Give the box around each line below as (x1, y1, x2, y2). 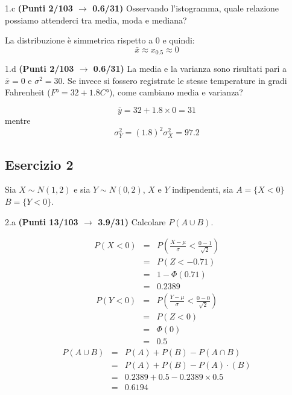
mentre (5, 114, 31, 127)
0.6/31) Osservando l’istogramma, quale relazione (92, 2, 279, 14)
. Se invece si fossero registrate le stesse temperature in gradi (62, 74, 287, 86)
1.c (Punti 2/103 (5, 2, 73, 14)
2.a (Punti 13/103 (5, 215, 78, 228)
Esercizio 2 (5, 155, 74, 173)
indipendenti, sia (172, 183, 233, 196)
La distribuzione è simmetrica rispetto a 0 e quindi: (5, 34, 195, 47)
